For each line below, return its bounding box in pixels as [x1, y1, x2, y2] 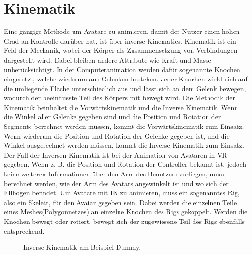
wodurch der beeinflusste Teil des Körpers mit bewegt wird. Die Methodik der [4, 93, 235, 103]
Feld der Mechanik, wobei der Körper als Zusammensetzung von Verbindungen [4, 45, 237, 55]
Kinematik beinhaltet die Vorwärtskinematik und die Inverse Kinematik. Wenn [4, 102, 238, 112]
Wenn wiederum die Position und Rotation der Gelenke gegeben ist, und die [4, 130, 230, 141]
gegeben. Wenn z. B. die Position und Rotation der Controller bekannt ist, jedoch [4, 159, 247, 169]
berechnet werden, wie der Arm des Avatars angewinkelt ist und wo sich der [4, 178, 229, 188]
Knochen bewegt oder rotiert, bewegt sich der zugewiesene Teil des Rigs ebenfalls [4, 216, 245, 226]
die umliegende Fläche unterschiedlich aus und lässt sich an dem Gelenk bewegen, [4, 83, 246, 93]
